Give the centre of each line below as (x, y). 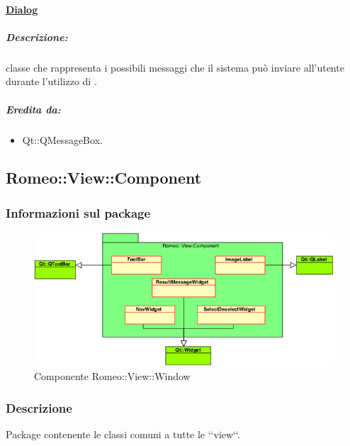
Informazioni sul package (78, 212)
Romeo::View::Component (104, 178)
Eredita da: (33, 109)
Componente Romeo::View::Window (112, 376)
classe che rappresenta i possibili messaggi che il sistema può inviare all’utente (175, 67)
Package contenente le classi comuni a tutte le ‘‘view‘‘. (123, 434)
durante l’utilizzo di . (51, 81)
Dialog (22, 9)
